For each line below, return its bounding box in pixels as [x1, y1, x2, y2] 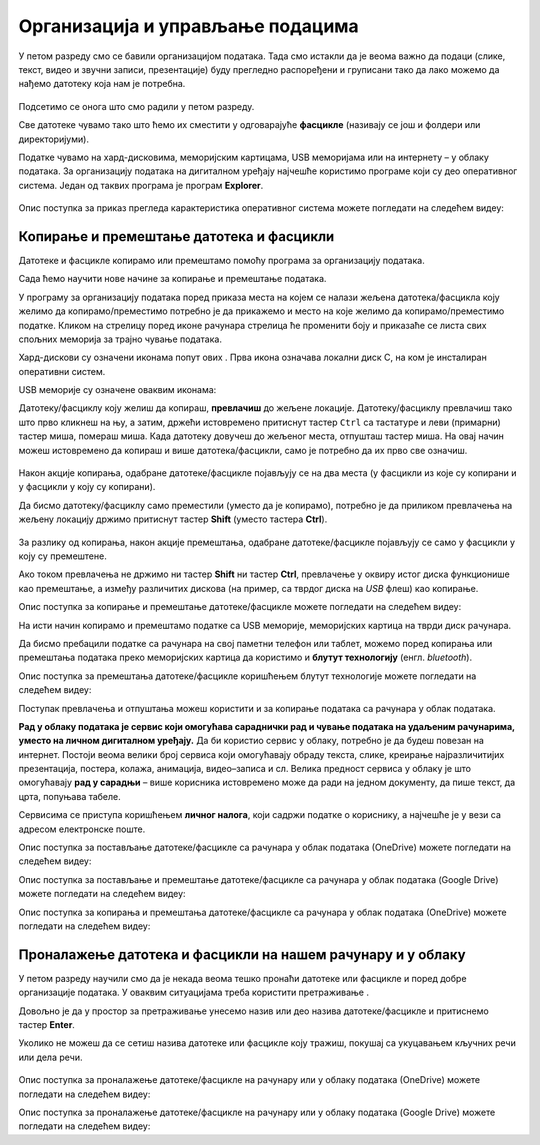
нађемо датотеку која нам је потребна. [18, 78, 186, 90]
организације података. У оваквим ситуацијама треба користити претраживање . [18, 986, 370, 999]
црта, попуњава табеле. [18, 790, 122, 802]
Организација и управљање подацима [18, 15, 359, 37]
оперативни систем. [18, 365, 106, 377]
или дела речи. [18, 1051, 83, 1063]
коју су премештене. [18, 550, 107, 562]
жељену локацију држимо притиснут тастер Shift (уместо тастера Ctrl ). [18, 513, 328, 525]
